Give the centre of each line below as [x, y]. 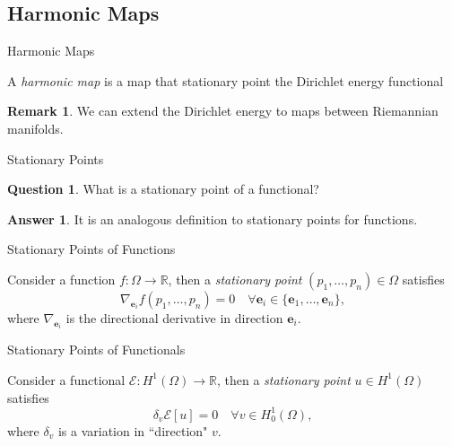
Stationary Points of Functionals [96, 350]
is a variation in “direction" [133, 430]
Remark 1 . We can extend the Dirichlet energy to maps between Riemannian [223, 111]
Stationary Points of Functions [91, 249]
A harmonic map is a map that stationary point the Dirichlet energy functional [226, 80]
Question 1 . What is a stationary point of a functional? [163, 189]
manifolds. [35, 128]
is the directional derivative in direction [174, 317]
